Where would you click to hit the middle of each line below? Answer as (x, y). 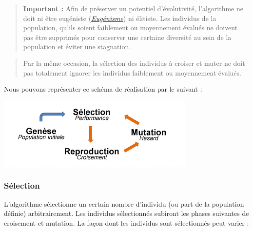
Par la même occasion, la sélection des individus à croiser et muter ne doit (134, 63)
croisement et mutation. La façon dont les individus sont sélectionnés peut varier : (126, 222)
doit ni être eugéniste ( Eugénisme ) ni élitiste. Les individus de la (120, 18)
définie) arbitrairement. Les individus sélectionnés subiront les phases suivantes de (126, 213)
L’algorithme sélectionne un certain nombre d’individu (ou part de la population (124, 203)
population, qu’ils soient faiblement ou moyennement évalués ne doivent (130, 28)
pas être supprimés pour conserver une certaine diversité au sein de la (127, 37)
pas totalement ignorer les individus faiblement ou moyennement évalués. (132, 72)
